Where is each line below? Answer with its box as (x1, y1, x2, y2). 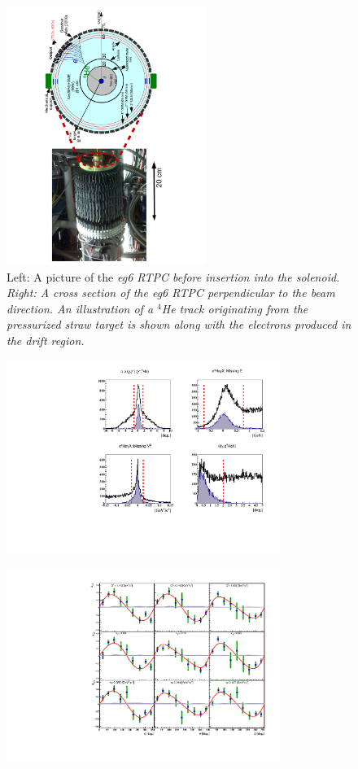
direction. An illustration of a (7, 299, 154, 317)
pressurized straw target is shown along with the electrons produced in (7, 316, 351, 333)
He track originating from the (161, 299, 308, 317)
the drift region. (7, 331, 85, 348)
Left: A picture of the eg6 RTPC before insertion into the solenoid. (7, 268, 340, 285)
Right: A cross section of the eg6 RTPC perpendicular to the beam (7, 284, 335, 301)
